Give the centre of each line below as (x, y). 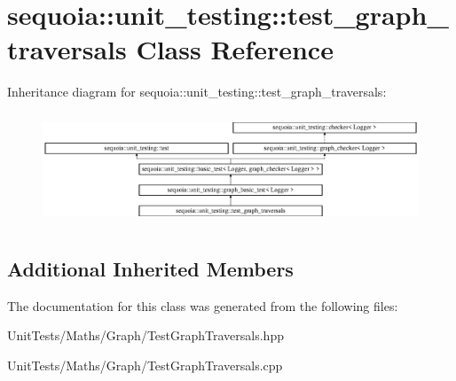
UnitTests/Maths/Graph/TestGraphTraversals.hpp (145, 335)
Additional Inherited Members (150, 268)
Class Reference (235, 49)
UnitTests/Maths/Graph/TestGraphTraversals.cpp (145, 365)
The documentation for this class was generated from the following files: (203, 305)
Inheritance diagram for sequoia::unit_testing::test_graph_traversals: (197, 92)
